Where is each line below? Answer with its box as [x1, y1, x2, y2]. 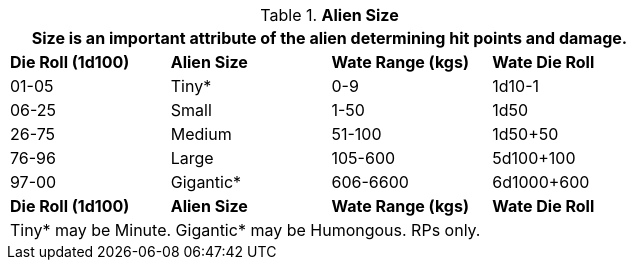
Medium [170, 124, 232, 144]
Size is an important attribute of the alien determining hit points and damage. [31, 28, 628, 48]
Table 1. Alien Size [260, 5, 399, 25]
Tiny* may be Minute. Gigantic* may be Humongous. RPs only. [10, 220, 481, 240]
